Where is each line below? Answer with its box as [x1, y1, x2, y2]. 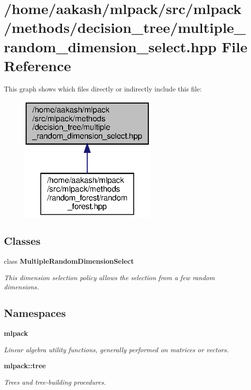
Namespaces [4, 305, 66, 320]
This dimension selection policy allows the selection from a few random [4, 272, 215, 282]
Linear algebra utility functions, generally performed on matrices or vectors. [4, 344, 229, 354]
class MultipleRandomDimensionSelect [4, 256, 134, 266]
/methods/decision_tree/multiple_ [4, 17, 246, 37]
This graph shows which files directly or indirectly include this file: [4, 83, 202, 93]
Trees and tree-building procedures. [4, 377, 106, 387]
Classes [4, 233, 41, 248]
